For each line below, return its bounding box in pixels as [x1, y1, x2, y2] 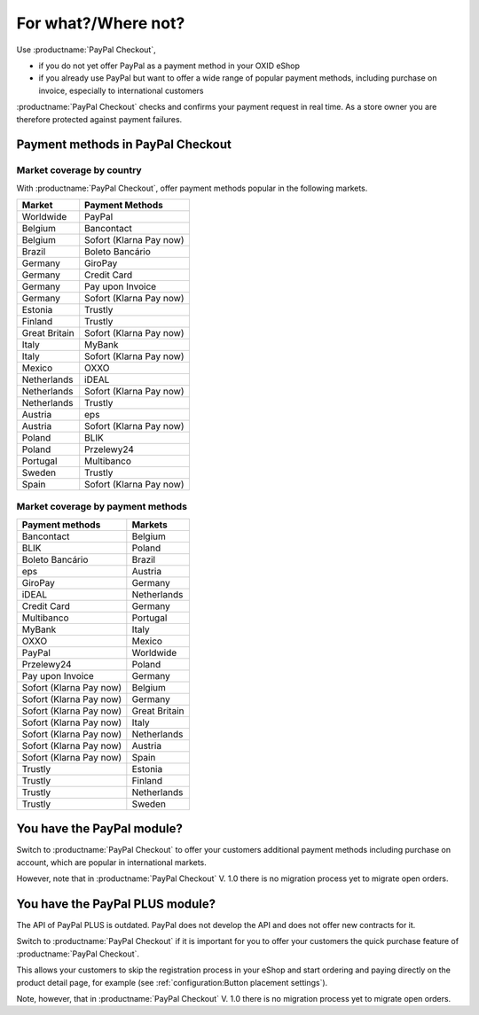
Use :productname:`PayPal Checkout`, [16, 44, 156, 55]
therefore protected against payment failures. [16, 113, 183, 124]
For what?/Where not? [16, 13, 185, 33]
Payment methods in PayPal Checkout [16, 137, 232, 152]
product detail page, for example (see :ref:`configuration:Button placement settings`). [16, 977, 328, 988]
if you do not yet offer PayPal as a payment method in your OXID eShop [38, 60, 301, 71]
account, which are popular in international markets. [16, 856, 208, 868]
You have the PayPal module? [16, 821, 184, 837]
